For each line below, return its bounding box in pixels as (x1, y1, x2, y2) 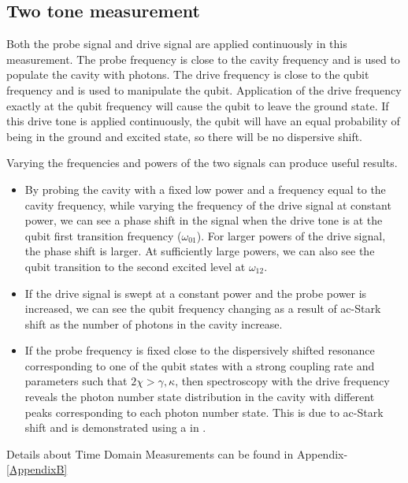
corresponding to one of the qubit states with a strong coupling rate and (24, 357, 375, 373)
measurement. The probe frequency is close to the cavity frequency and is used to (6, 50, 400, 67)
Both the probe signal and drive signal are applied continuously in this (6, 35, 347, 52)
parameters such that (24, 373, 128, 389)
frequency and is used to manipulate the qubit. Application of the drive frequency (6, 81, 402, 98)
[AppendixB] (6, 461, 68, 477)
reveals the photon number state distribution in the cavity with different (24, 388, 375, 405)
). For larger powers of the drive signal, (196, 227, 386, 243)
